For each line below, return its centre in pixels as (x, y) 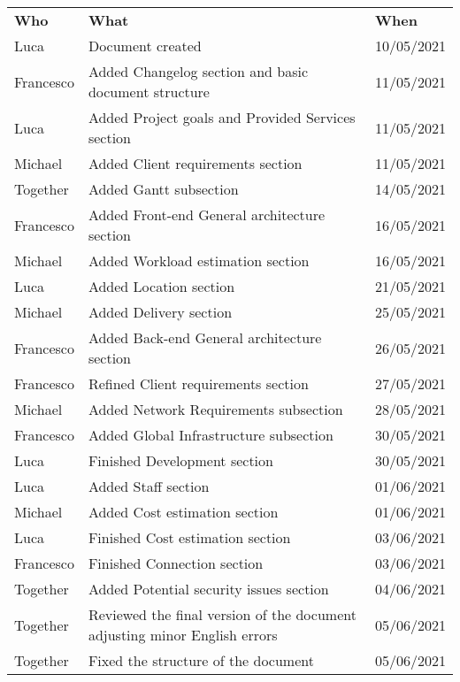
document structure (149, 92)
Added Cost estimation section (183, 512)
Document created (145, 46)
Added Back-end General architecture (205, 337)
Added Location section (161, 286)
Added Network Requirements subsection (215, 409)
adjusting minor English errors (183, 635)
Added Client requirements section (195, 163)
